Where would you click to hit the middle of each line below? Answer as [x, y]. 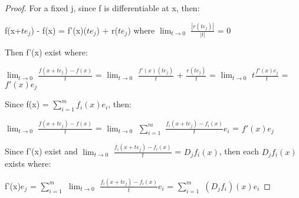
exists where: [28, 164]
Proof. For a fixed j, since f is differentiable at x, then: [102, 8]
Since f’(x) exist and [41, 151]
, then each [239, 151]
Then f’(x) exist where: [46, 52]
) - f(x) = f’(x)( [59, 30]
